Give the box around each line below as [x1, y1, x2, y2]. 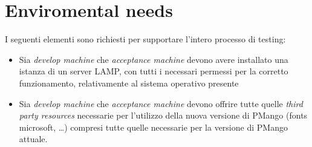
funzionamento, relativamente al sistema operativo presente [19, 76, 239, 89]
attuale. [19, 132, 48, 145]
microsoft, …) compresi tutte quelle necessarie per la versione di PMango [19, 120, 288, 133]
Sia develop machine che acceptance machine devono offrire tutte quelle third [19, 97, 303, 109]
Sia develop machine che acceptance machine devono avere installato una [19, 53, 288, 65]
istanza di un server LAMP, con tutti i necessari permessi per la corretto [19, 65, 288, 77]
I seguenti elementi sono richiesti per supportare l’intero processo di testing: [5, 33, 286, 45]
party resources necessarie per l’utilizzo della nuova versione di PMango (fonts [19, 109, 308, 122]
